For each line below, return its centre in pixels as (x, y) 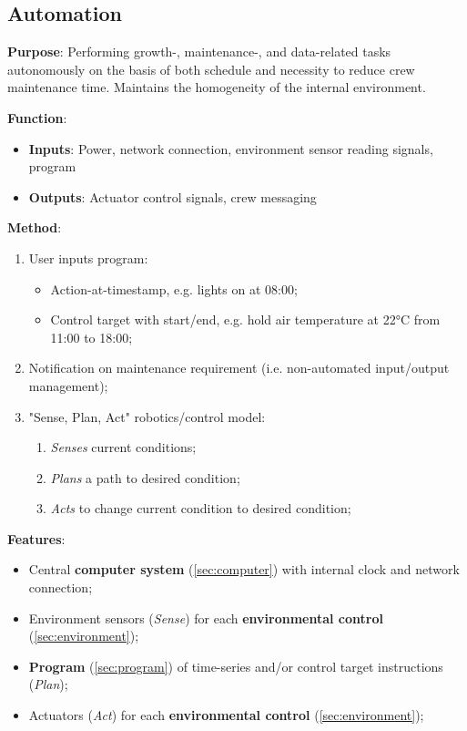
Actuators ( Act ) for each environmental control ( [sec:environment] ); (226, 715)
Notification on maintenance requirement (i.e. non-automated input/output (239, 368)
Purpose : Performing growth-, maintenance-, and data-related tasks (199, 51)
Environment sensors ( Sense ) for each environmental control (206, 618)
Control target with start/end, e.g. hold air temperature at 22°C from (245, 319)
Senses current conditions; (123, 447)
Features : (36, 538)
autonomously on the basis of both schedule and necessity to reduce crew (211, 69)
